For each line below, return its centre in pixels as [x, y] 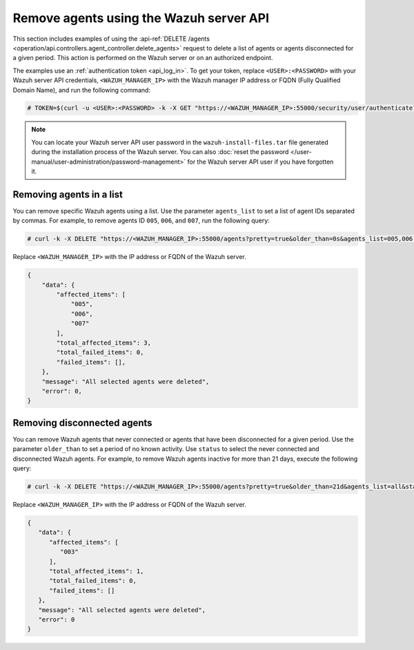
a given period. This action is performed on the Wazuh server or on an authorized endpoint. [143, 58]
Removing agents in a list [68, 194]
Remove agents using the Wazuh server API [141, 18]
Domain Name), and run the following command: [82, 90]
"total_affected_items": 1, [97, 571]
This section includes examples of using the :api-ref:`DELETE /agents [111, 39]
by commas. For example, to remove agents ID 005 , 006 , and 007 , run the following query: [141, 220]
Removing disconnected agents [82, 422]
